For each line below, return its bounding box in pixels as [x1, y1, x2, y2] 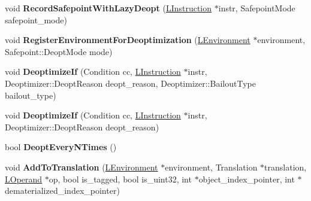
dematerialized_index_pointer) [5, 184, 120, 197]
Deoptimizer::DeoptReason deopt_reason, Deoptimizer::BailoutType [5, 77, 256, 89]
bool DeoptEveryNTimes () [5, 141, 117, 153]
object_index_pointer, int [198, 172, 295, 185]
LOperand [5, 172, 43, 185]
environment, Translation [165, 160, 258, 173]
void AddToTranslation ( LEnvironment [5, 160, 158, 173]
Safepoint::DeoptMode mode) [5, 45, 113, 57]
